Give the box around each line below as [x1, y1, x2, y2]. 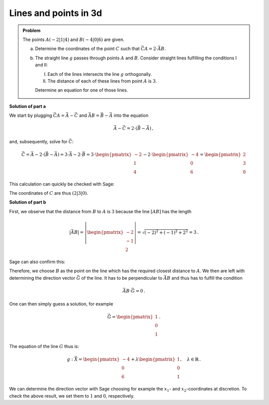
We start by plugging [9, 112, 52, 118]
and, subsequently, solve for [9, 138, 68, 144]
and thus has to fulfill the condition [171, 275, 243, 281]
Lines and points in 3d [9, 7, 102, 18]
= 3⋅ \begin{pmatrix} [86, 151, 132, 157]
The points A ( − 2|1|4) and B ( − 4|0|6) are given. [22, 36, 125, 42]
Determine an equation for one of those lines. [35, 87, 128, 93]
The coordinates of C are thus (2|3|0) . [9, 190, 88, 196]
